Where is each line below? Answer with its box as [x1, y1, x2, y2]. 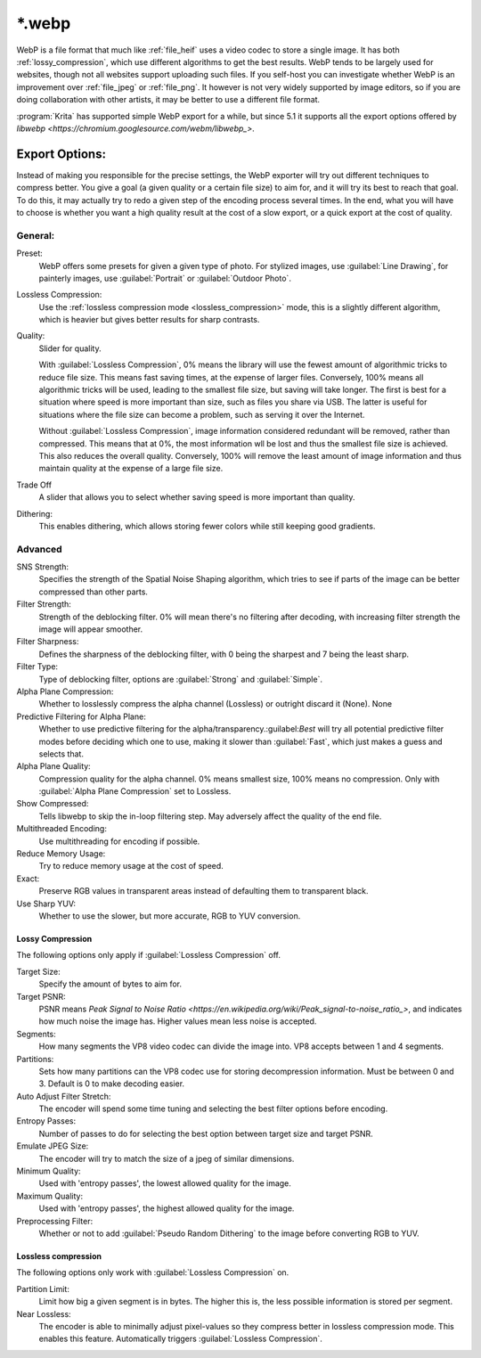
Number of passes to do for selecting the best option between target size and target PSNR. [38, 1128, 373, 1139]
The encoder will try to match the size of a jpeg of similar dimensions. [38, 1153, 295, 1164]
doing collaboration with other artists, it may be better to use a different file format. [16, 94, 321, 105]
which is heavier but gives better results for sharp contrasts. [38, 315, 260, 325]
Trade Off [16, 479, 53, 490]
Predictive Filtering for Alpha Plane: [16, 711, 146, 722]
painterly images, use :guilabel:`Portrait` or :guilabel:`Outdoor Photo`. [38, 273, 291, 283]
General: [16, 229, 55, 241]
